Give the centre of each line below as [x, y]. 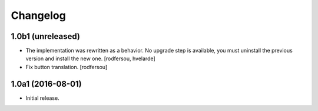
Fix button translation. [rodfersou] [67, 67]
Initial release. [42, 98]
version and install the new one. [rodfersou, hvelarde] [90, 58]
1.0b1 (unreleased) [46, 36]
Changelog [38, 15]
